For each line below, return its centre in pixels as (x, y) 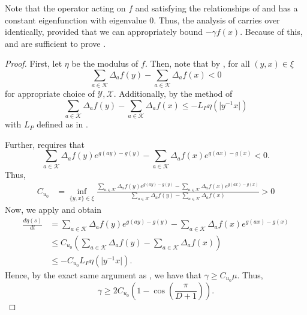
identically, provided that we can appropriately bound (104, 32)
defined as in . (62, 124)
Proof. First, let (34, 63)
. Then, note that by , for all (197, 63)
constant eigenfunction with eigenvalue (76, 20)
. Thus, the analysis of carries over (217, 20)
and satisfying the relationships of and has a (216, 8)
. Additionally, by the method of (173, 93)
